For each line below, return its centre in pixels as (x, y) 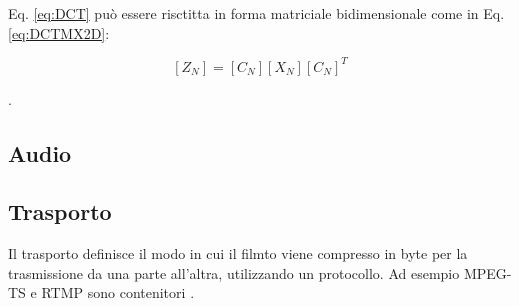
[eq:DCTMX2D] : (59, 32)
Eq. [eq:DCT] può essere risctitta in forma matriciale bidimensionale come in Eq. (256, 13)
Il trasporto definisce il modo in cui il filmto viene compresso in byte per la (238, 253)
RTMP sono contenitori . (118, 292)
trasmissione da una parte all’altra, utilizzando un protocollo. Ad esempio (234, 272)
